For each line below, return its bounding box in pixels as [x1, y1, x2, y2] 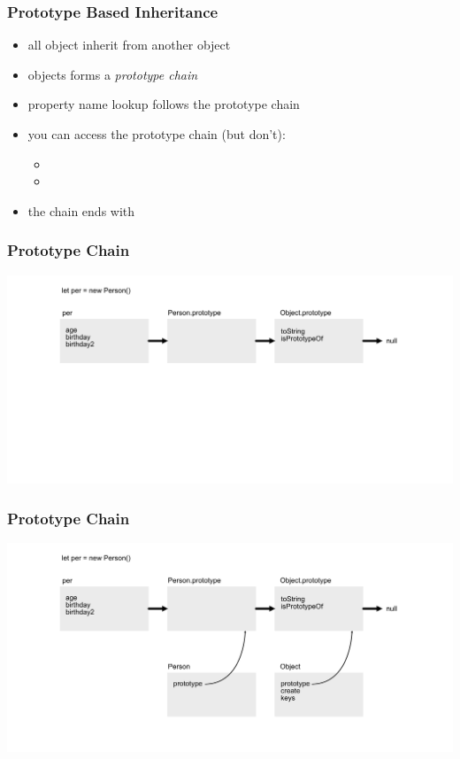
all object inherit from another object [27, 35, 231, 54]
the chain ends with [27, 201, 135, 220]
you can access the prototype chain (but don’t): [27, 125, 286, 143]
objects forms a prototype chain [27, 65, 198, 83]
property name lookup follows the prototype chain [27, 95, 300, 113]
